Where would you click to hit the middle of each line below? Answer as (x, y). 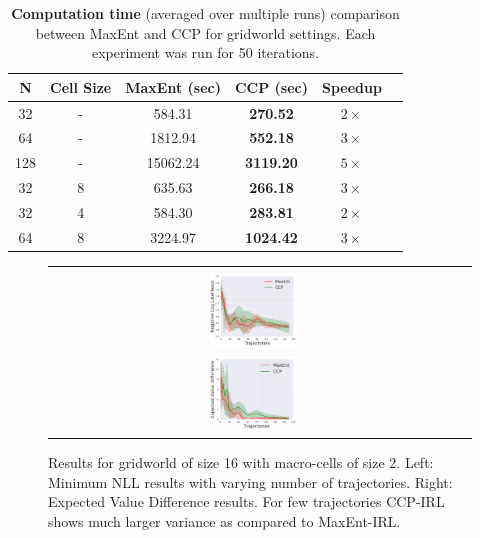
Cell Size (81, 86)
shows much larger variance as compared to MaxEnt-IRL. (224, 520)
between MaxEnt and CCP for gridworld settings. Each (205, 32)
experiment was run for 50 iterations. (205, 52)
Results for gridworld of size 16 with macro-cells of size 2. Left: (241, 461)
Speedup (352, 86)
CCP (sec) (271, 86)
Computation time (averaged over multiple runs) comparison (205, 13)
